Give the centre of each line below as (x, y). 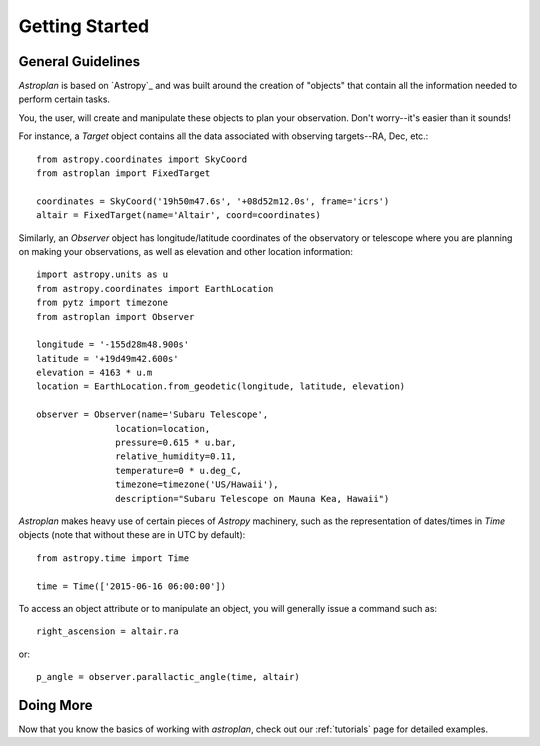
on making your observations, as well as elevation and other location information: (186, 251)
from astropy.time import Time (113, 558)
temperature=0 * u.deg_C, (178, 470)
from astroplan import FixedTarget (123, 173)
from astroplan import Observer (115, 316)
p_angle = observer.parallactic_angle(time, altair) (168, 677)
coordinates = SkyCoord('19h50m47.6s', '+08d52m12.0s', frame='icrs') (213, 201)
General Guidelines (79, 61)
